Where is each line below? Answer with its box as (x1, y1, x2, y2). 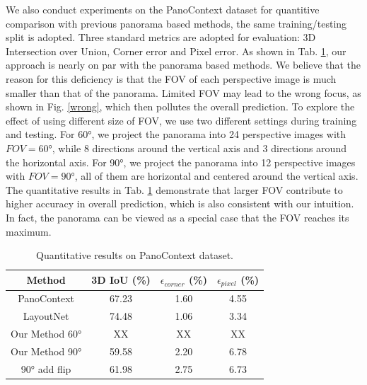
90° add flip (21, 361, 71, 376)
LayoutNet (23, 309, 69, 323)
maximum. (6, 224, 52, 239)
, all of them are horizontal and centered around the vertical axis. (74, 168, 359, 183)
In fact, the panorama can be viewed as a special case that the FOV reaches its (6, 209, 349, 224)
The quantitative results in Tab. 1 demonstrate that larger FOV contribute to (6, 182, 343, 197)
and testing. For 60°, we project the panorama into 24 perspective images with (6, 127, 346, 142)
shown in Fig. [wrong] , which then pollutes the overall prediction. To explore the (6, 99, 355, 114)
